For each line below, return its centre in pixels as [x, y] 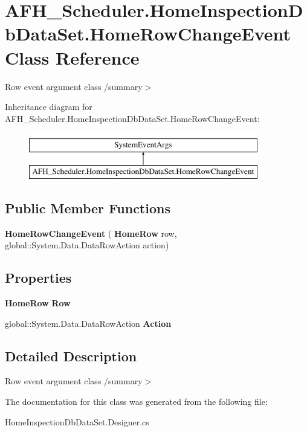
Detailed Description [71, 356]
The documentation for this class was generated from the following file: [136, 401]
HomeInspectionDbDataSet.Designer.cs [77, 421]
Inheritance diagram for [49, 107]
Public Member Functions [88, 208]
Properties [38, 278]
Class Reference [72, 57]
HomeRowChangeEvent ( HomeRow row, [91, 233]
